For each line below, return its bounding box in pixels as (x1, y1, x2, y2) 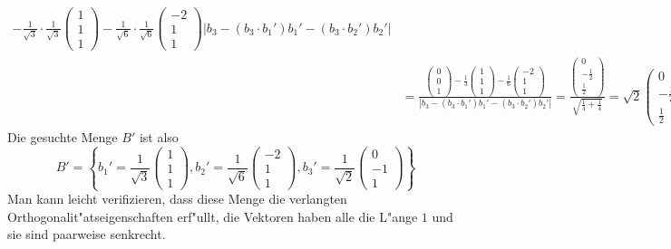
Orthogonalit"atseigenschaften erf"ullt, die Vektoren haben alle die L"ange (7, 206, 418, 225)
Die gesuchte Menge (7, 127, 118, 146)
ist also (139, 127, 179, 146)
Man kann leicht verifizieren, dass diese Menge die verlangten (7, 189, 347, 208)
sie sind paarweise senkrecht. (7, 225, 166, 244)
